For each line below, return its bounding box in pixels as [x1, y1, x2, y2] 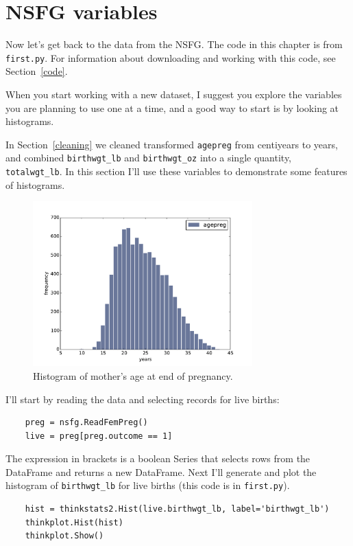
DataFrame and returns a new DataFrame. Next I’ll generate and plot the [5, 464, 317, 479]
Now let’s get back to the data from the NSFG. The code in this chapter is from [5, 37, 343, 52]
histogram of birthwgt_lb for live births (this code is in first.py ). [5, 478, 290, 492]
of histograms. [5, 177, 65, 192]
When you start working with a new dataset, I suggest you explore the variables [5, 87, 342, 101]
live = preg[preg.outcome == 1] [25, 431, 173, 441]
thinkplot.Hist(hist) [25, 517, 123, 527]
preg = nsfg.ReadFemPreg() [25, 418, 148, 428]
